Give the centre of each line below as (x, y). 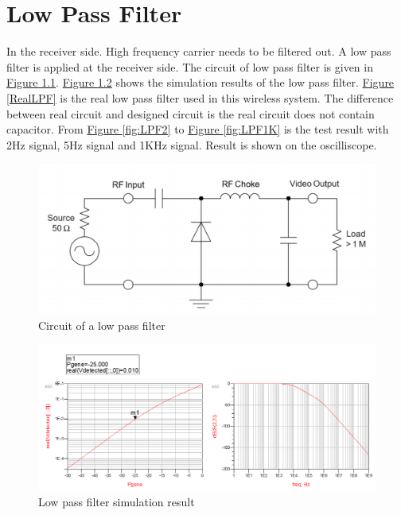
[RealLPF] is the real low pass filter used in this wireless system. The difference (200, 97)
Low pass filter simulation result (117, 502)
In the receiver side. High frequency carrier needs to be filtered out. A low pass (199, 51)
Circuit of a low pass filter (102, 325)
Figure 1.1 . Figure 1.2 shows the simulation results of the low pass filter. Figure (200, 82)
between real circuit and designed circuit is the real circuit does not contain (191, 113)
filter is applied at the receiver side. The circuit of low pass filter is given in (190, 66)
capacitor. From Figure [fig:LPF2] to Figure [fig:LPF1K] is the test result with (198, 129)
